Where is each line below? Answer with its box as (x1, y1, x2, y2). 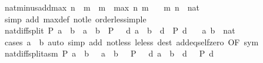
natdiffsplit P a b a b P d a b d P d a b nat (4, 24, 235, 37)
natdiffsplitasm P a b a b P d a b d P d (4, 47, 214, 59)
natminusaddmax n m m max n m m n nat (4, 1, 200, 13)
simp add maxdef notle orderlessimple (4, 12, 147, 25)
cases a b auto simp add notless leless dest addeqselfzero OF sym (4, 35, 259, 48)
